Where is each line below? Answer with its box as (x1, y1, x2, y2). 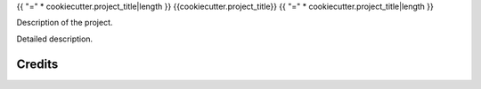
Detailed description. (16, 33, 94, 44)
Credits (16, 56, 59, 71)
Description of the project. (16, 18, 113, 28)
